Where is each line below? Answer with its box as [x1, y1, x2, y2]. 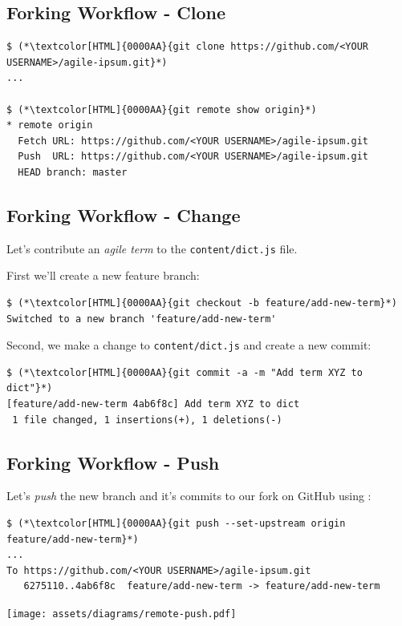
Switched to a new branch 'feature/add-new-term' [6, 313, 277, 325]
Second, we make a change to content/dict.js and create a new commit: [6, 337, 372, 353]
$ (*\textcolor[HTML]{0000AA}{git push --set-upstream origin [6, 518, 346, 530]
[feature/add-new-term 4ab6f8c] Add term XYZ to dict [6, 398, 300, 410]
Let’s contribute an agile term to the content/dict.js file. [6, 240, 298, 256]
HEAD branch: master [18, 166, 128, 178]
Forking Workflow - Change [6, 202, 241, 227]
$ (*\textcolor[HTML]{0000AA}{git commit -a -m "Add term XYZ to [6, 366, 363, 378]
